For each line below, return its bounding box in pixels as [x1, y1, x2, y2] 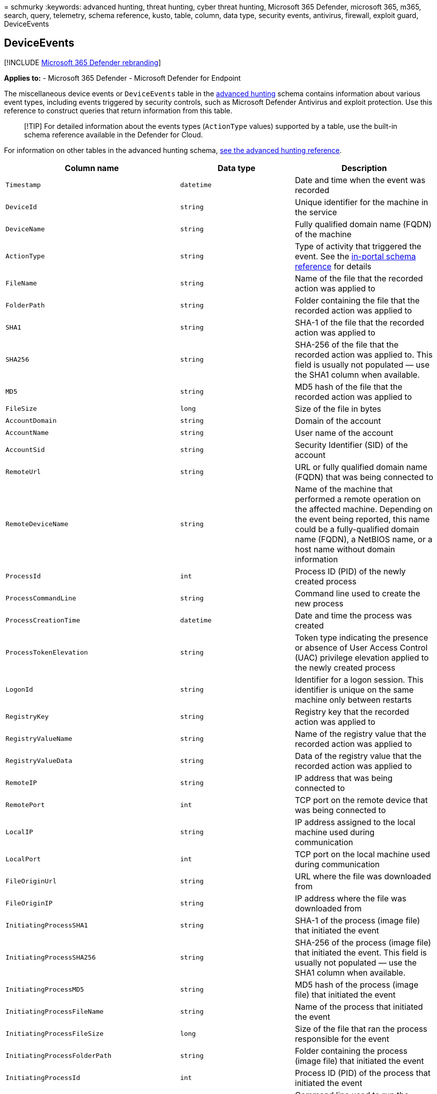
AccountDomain [6, 417, 57, 425]
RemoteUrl [6, 468, 41, 476]
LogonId [6, 686, 33, 694]
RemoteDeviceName [6, 520, 69, 528]
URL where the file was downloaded [295, 871, 431, 881]
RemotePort [6, 801, 45, 809]
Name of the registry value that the [295, 728, 426, 739]
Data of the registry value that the [295, 750, 422, 761]
